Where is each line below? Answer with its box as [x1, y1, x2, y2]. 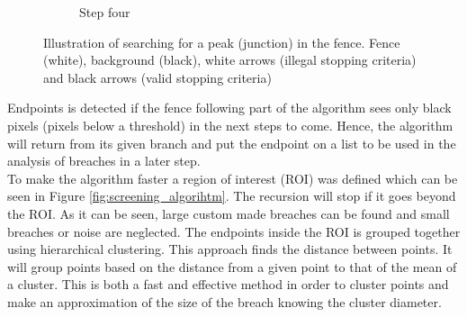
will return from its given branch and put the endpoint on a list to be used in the [7, 133, 456, 152]
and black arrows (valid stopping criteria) [43, 68, 272, 86]
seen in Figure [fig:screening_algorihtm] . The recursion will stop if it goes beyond [7, 186, 456, 205]
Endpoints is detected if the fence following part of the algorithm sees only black [7, 98, 452, 117]
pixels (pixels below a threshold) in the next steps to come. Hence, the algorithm [7, 115, 454, 134]
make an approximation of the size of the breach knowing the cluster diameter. [7, 292, 442, 311]
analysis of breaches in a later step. [7, 151, 201, 170]
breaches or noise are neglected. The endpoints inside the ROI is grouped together [7, 222, 461, 240]
